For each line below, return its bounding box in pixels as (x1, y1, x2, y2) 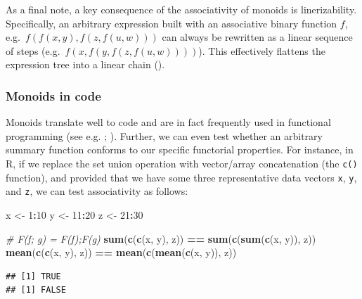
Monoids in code (6, 87, 101, 104)
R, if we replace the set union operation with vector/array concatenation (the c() (6, 155, 358, 170)
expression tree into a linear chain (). (6, 57, 165, 72)
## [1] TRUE (6, 271, 61, 281)
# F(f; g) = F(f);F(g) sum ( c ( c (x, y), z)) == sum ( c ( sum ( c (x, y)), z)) (6, 231, 316, 246)
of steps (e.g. (6, 43, 60, 58)
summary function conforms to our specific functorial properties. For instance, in (6, 142, 354, 157)
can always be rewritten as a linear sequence (162, 30, 353, 44)
